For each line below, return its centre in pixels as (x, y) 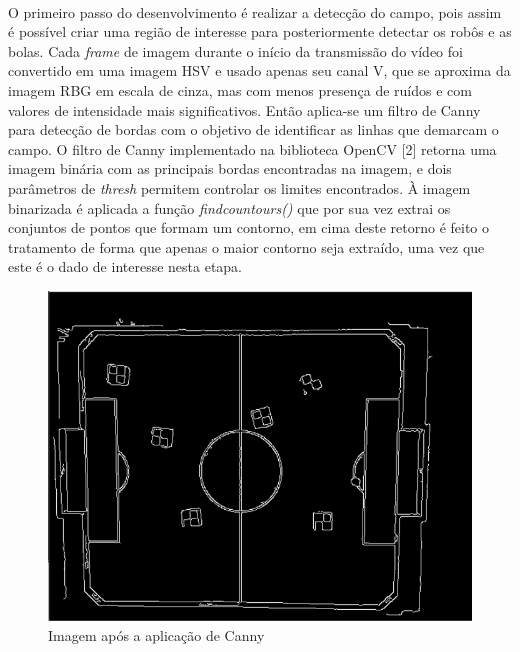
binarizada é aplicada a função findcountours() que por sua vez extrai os (229, 207)
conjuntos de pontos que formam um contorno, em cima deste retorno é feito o (249, 227)
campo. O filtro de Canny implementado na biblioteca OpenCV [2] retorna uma (252, 148)
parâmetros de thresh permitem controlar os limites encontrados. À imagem (239, 187)
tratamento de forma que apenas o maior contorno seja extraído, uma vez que (246, 246)
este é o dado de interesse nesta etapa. (125, 266)
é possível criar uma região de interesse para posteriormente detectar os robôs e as (260, 31)
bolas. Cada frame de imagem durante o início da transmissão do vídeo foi (235, 50)
